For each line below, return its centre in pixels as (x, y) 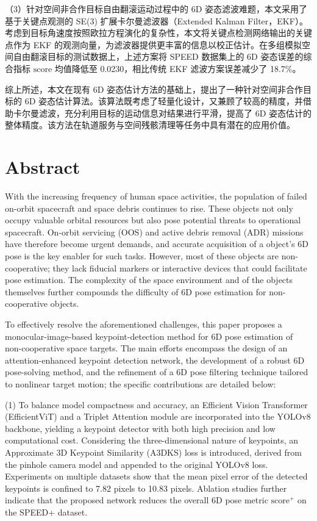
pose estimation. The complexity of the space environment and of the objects (149, 280)
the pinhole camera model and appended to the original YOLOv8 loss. (137, 464)
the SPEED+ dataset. (46, 512)
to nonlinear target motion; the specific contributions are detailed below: (141, 383)
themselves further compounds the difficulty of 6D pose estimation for (136, 291)
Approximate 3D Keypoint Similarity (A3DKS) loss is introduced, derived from (153, 452)
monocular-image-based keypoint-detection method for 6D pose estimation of (149, 336)
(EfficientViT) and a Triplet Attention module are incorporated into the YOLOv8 (158, 416)
